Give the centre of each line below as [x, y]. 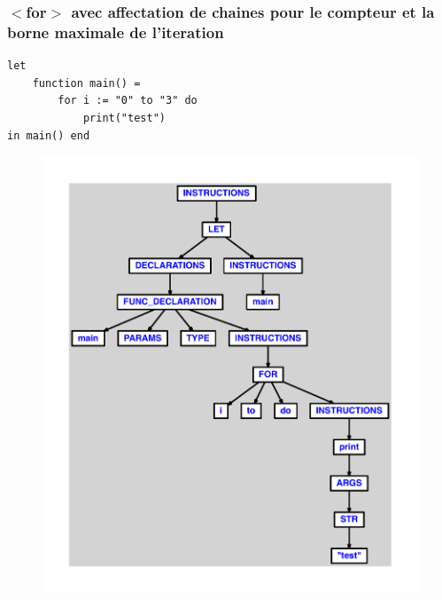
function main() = [86, 83]
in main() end [49, 135]
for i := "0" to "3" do [128, 101]
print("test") [124, 118]
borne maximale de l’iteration [116, 32]
